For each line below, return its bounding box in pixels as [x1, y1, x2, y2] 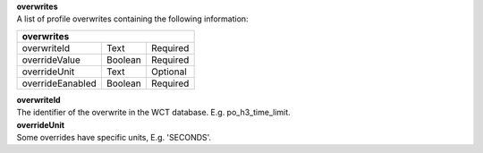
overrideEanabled [21, 77, 97, 89]
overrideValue [21, 54, 80, 66]
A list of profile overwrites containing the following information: [16, 13, 250, 24]
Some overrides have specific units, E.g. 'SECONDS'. [16, 132, 212, 142]
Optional [150, 65, 187, 78]
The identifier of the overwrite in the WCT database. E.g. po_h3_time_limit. [16, 107, 291, 118]
